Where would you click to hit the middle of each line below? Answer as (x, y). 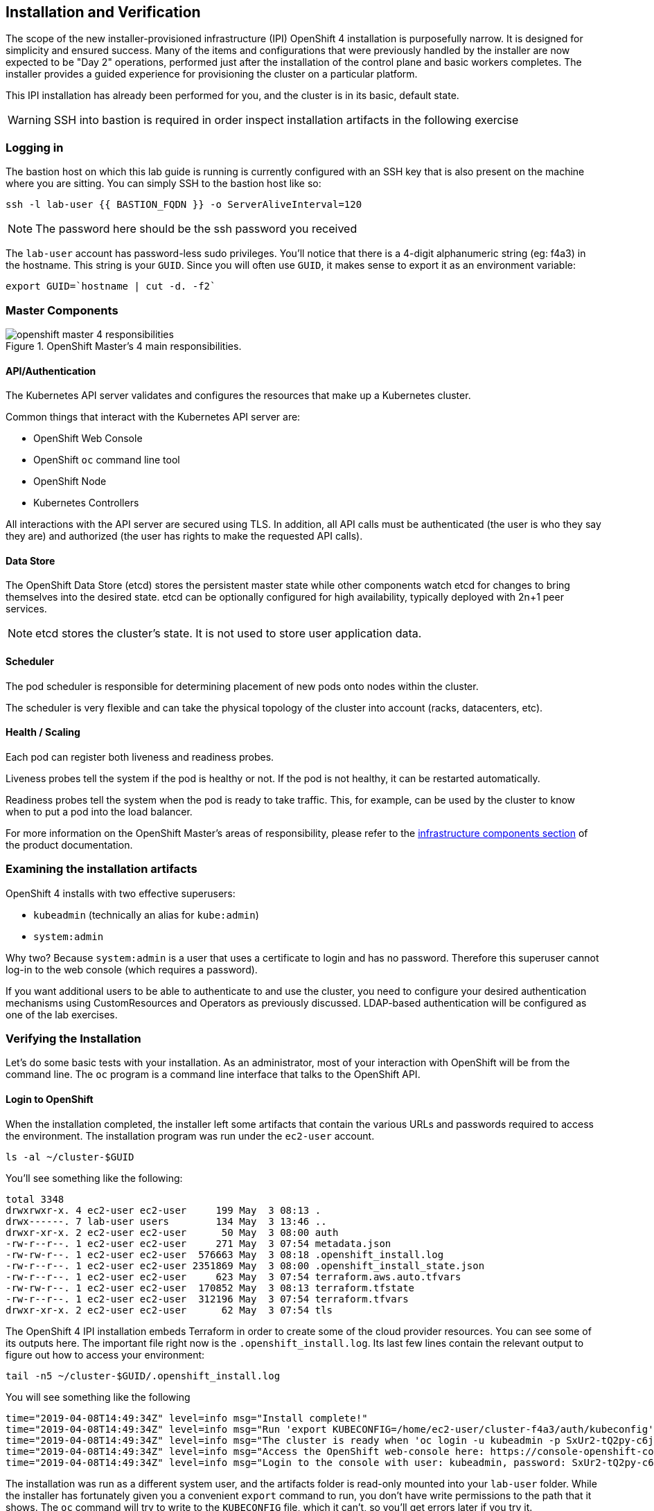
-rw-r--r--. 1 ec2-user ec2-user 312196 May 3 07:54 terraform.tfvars (207, 1299)
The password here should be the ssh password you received (196, 229)
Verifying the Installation (73, 1038)
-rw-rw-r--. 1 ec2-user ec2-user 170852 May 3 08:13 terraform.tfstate (210, 1288)
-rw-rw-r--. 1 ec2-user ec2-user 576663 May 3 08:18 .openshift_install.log (225, 1254)
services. (26, 609)
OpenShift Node (70, 481)
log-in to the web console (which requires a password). (132, 969)
